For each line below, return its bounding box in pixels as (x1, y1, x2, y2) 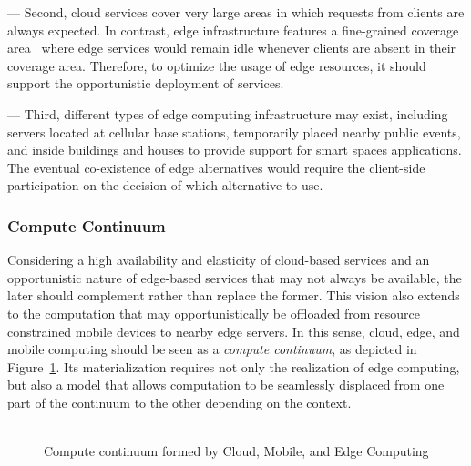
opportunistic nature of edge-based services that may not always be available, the (7, 268, 462, 287)
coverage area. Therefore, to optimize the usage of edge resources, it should (7, 56, 426, 75)
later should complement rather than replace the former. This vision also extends (7, 286, 460, 305)
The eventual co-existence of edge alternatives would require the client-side (7, 157, 425, 177)
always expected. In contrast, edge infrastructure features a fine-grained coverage (7, 20, 459, 39)
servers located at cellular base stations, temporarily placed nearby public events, (7, 122, 461, 141)
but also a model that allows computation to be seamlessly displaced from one (7, 375, 445, 394)
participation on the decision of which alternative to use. (7, 176, 323, 195)
